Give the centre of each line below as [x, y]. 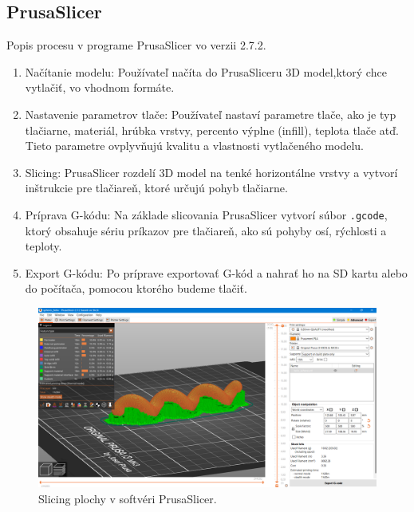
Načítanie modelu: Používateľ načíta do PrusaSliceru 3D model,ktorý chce [206, 71]
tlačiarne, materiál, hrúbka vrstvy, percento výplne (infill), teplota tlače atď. [212, 130]
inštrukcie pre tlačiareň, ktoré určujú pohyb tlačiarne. [156, 188]
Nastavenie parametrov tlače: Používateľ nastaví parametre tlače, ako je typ [211, 114]
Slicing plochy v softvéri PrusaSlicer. [128, 498]
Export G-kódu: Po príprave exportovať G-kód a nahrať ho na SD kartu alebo [216, 272]
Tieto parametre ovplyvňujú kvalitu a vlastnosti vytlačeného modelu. [194, 146]
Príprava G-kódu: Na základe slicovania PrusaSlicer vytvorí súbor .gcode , [206, 214]
